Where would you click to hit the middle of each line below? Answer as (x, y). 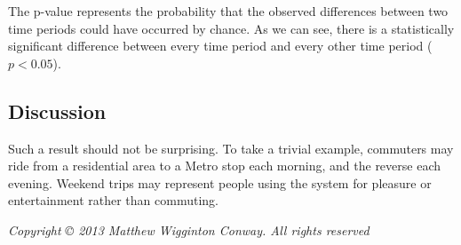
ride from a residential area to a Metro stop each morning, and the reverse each (225, 166)
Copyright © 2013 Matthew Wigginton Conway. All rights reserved (189, 229)
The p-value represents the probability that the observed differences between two (228, 11)
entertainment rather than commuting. (113, 200)
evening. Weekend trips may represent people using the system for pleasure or (220, 182)
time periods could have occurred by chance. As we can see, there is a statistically (231, 28)
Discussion (57, 111)
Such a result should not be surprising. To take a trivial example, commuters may (231, 148)
